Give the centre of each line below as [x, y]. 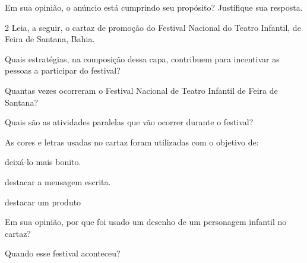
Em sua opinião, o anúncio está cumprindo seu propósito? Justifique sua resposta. [154, 7]
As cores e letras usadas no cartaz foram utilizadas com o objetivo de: [132, 142]
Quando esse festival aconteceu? [63, 253]
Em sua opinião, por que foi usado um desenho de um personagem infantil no [146, 222]
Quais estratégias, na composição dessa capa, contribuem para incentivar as [142, 58]
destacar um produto [43, 202]
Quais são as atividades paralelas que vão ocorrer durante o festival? [129, 122]
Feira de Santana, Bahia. [50, 39]
